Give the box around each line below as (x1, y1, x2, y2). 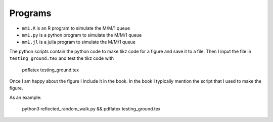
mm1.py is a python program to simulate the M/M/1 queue (22, 32, 142, 38)
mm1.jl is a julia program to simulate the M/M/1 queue (22, 39, 136, 45)
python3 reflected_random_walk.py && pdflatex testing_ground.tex (22, 106, 161, 112)
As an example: (9, 94, 41, 100)
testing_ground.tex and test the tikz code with (9, 55, 114, 61)
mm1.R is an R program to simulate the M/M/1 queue (22, 25, 130, 31)
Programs (9, 8, 52, 19)
